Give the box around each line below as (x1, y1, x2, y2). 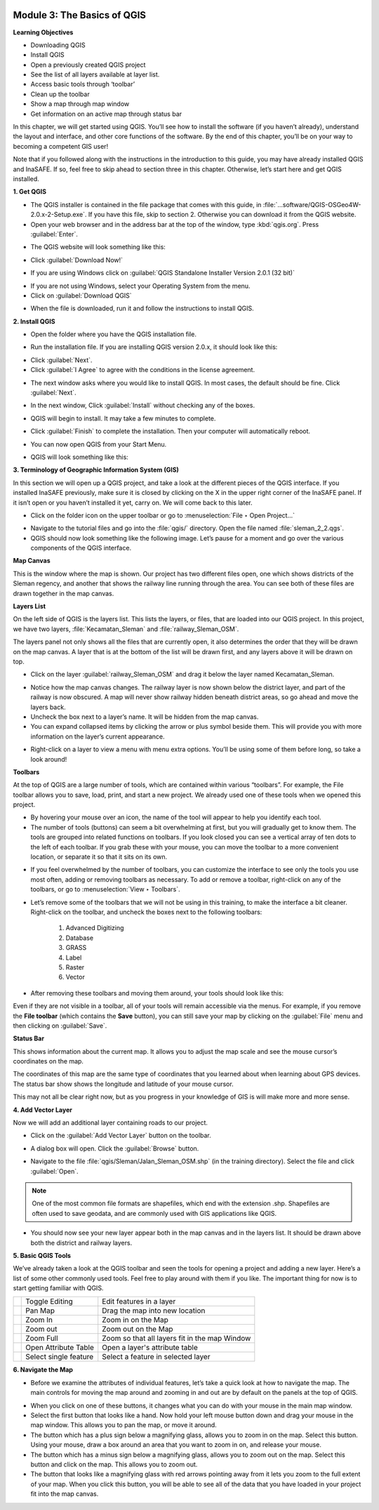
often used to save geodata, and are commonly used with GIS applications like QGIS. (32, 1209, 277, 1217)
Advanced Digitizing (65, 924, 124, 932)
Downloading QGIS (30, 41, 86, 49)
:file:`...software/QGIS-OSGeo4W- (262, 200, 361, 208)
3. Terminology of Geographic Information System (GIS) (13, 465, 179, 474)
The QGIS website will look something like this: (30, 243, 166, 251)
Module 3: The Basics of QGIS (13, 9, 147, 21)
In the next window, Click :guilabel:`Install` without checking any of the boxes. (30, 401, 255, 410)
